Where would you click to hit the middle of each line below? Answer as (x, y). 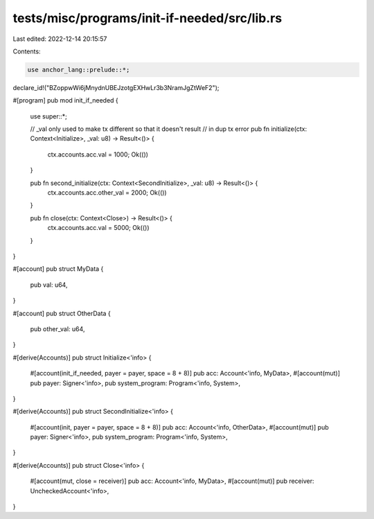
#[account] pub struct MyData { (58, 269)
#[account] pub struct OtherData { (62, 313)
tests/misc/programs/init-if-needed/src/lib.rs (148, 18)
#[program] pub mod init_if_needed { (66, 100)
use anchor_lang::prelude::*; (79, 70)
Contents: (27, 51)
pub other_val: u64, (57, 328)
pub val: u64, (49, 285)
